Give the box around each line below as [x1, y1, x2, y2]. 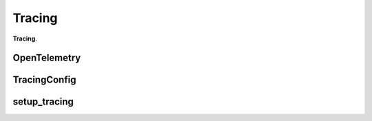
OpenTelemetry [12, 52, 81, 64]
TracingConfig [12, 74, 76, 86]
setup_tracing [12, 96, 74, 108]
